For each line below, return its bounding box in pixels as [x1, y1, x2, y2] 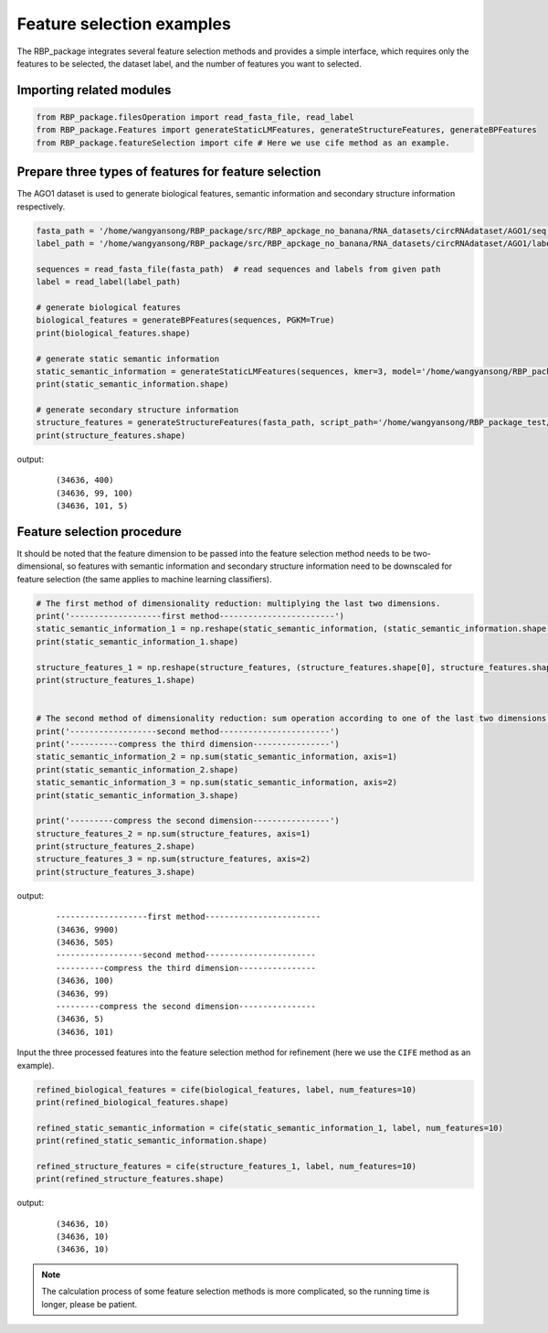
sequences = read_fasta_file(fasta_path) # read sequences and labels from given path [36, 263, 441, 274]
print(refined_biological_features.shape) [36, 1097, 229, 1107]
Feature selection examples [16, 14, 232, 34]
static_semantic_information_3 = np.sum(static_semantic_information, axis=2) [36, 777, 397, 788]
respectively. [16, 201, 66, 212]
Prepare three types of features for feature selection [16, 165, 321, 180]
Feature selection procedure [16, 524, 182, 539]
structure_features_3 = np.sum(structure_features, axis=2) [36, 854, 311, 864]
